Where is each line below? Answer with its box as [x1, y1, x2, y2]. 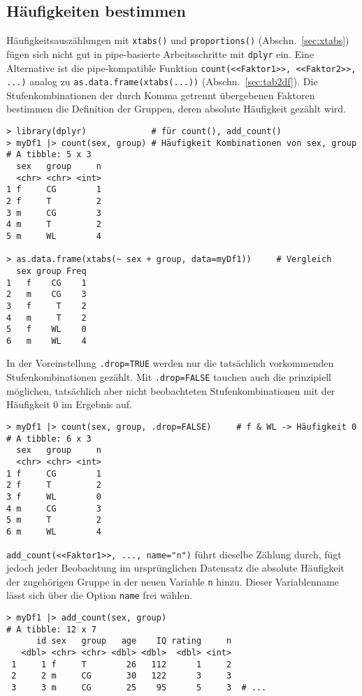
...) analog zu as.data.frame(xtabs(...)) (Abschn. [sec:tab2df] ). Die [6, 74, 318, 89]
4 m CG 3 [6, 503, 102, 514]
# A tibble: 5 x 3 [6, 150, 92, 160]
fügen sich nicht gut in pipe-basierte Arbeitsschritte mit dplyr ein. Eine [6, 46, 314, 61]
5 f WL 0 [6, 324, 87, 335]
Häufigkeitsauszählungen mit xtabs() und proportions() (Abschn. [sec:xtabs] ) [6, 33, 349, 48]
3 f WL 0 [6, 491, 102, 502]
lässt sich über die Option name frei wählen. [6, 588, 193, 602]
